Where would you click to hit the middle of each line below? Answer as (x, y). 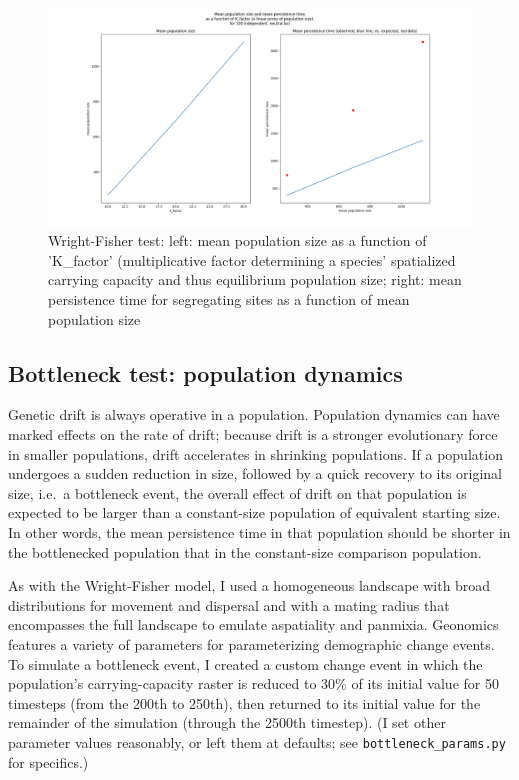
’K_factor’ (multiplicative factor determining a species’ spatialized (252, 259)
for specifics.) (48, 761)
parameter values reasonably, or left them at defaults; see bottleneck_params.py (257, 741)
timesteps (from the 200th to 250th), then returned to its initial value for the (244, 702)
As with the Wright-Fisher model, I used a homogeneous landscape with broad (249, 585)
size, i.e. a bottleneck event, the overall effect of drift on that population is (237, 492)
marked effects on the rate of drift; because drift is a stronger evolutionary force (253, 433)
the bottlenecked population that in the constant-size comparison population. (245, 551)
